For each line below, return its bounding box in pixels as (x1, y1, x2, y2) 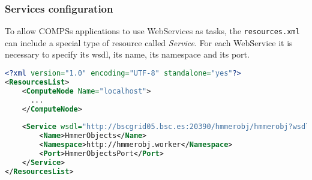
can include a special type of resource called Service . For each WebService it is (5, 36, 293, 49)
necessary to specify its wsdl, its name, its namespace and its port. (5, 48, 250, 61)
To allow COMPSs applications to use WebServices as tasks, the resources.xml (5, 25, 300, 37)
